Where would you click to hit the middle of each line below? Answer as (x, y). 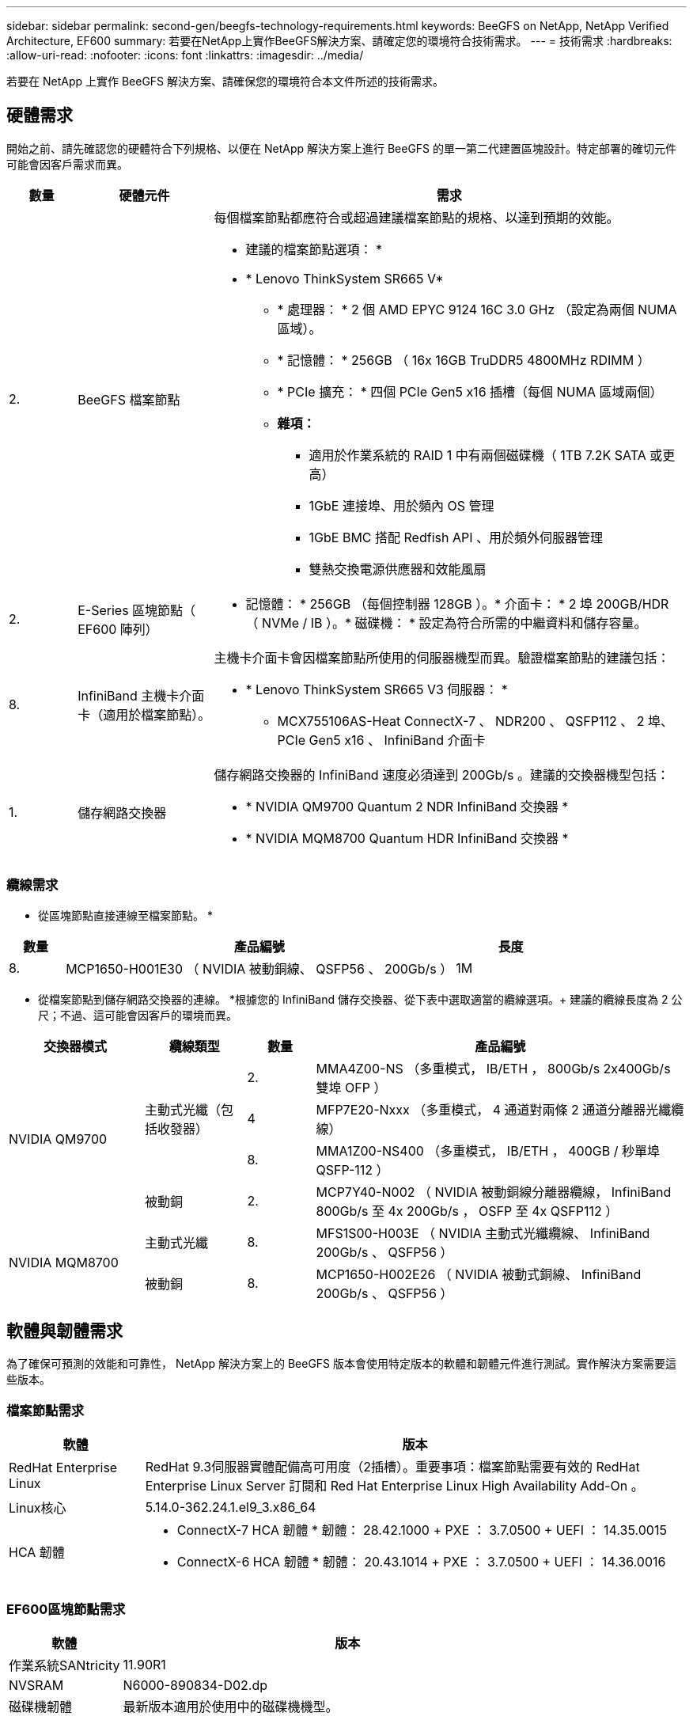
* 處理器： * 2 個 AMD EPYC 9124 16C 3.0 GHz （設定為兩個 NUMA (477, 309)
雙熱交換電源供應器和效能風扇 (398, 569)
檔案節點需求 (45, 1410)
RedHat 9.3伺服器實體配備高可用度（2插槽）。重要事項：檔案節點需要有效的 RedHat (392, 1467)
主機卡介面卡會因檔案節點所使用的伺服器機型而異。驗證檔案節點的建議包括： (442, 657)
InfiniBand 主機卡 (129, 695)
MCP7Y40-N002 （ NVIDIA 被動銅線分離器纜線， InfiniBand (494, 1192)
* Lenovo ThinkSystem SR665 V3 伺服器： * (377, 689)
